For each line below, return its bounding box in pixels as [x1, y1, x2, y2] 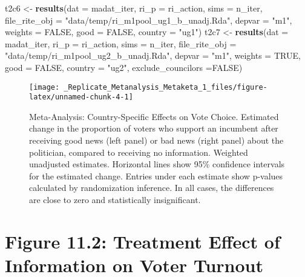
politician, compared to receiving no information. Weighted [29, 145, 248, 158]
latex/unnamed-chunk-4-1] [29, 93, 133, 102]
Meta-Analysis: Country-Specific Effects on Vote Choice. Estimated [29, 110, 279, 122]
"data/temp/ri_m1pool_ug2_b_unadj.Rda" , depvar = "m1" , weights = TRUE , [5, 49, 301, 62]
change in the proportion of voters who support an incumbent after [29, 122, 278, 135]
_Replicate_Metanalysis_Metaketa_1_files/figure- [64, 82, 267, 92]
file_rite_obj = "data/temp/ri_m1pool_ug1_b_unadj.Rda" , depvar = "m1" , [5, 13, 292, 26]
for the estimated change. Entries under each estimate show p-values [29, 169, 283, 182]
